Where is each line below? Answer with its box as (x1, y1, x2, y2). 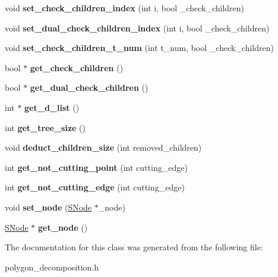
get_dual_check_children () (30, 81, 149, 94)
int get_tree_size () (5, 121, 86, 133)
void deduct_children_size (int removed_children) (5, 141, 202, 154)
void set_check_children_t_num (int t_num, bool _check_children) (5, 42, 274, 54)
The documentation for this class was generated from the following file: (5, 241, 263, 253)
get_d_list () (24, 101, 80, 113)
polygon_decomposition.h (5, 260, 99, 273)
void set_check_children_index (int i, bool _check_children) (5, 2, 245, 14)
